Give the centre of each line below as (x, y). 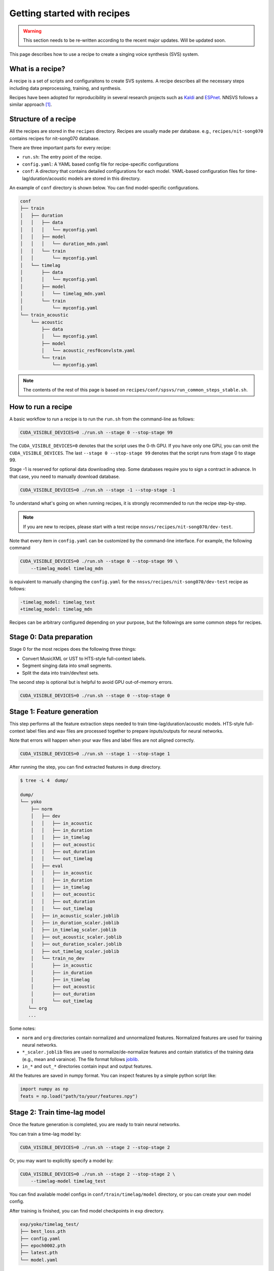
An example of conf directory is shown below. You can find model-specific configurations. (105, 188)
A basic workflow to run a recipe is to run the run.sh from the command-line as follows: (102, 419)
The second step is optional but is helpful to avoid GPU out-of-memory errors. (91, 682)
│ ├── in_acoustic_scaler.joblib (75, 916)
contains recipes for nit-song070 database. (55, 138)
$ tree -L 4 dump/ (44, 781)
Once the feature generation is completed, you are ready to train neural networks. (95, 1125)
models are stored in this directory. (104, 178)
